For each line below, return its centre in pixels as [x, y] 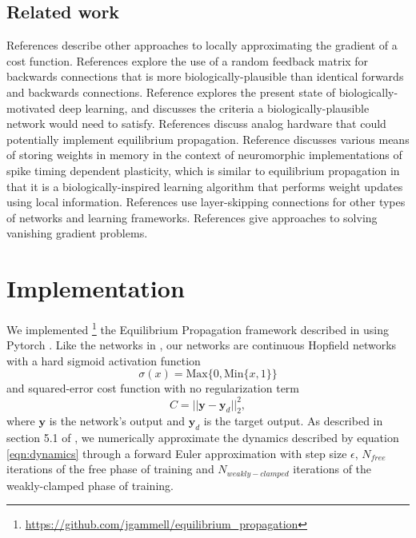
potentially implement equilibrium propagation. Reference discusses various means [208, 139]
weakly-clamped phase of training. [90, 485]
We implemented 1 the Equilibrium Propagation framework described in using [198, 328]
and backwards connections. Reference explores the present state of [171, 92]
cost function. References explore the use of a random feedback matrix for [188, 60]
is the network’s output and [117, 421]
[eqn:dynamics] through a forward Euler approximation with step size [177, 453]
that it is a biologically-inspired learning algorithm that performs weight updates [205, 186]
